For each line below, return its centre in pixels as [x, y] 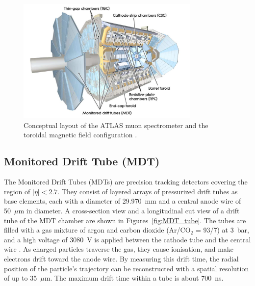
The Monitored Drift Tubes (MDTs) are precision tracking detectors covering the [126, 182]
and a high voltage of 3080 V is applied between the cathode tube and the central [127, 239]
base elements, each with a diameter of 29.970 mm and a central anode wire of [123, 201]
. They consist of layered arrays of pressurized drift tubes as [148, 191]
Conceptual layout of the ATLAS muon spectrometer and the [116, 125]
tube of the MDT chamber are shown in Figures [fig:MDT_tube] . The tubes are [125, 220]
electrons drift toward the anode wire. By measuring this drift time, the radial [121, 258]
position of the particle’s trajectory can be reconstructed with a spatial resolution [127, 268]
